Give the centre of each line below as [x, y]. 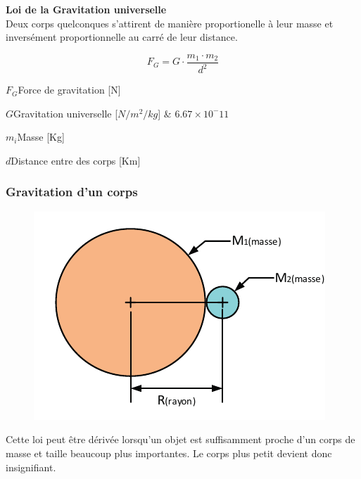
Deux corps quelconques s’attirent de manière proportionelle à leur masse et [170, 23]
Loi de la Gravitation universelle [86, 9]
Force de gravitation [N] [69, 90]
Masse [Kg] [41, 137]
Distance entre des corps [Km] [76, 160]
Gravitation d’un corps [72, 192]
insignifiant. [31, 467]
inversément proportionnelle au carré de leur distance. [122, 37]
